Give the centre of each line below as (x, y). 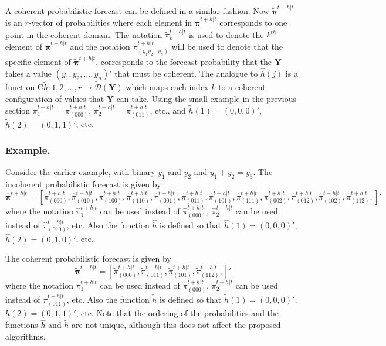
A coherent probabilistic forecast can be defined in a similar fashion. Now (137, 10)
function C (24, 87)
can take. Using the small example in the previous (206, 98)
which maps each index (167, 87)
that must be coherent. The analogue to (186, 73)
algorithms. (26, 336)
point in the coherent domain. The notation (84, 34)
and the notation (100, 46)
